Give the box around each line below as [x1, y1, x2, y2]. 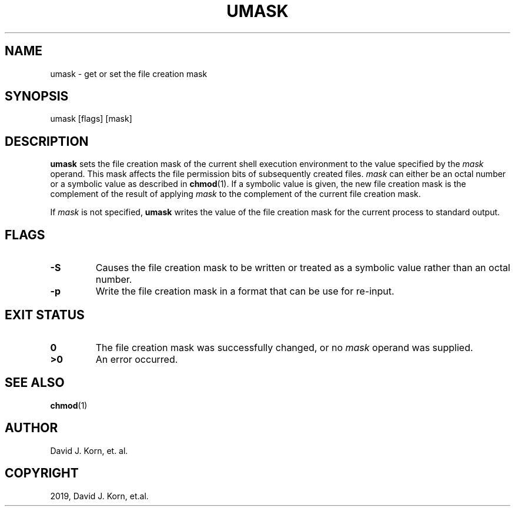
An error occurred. [95, 353, 178, 365]
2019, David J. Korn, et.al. [50, 490, 149, 501]
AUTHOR [5, 420, 58, 436]
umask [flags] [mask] [50, 113, 132, 124]
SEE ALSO [5, 375, 65, 390]
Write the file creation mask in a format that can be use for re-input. [95, 285, 394, 298]
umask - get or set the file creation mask [50, 68, 208, 79]
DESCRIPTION [5, 133, 89, 149]
